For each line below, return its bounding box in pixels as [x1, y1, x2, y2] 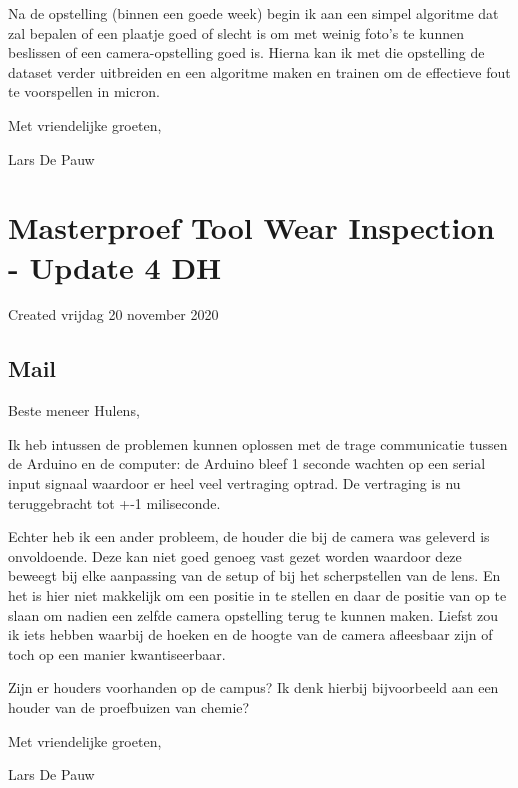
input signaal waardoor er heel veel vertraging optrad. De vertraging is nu [8, 473, 461, 494]
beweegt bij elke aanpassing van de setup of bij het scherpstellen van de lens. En [8, 565, 501, 586]
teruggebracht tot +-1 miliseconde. [8, 492, 221, 513]
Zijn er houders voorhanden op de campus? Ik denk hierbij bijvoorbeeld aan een [8, 677, 499, 698]
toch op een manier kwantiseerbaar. [8, 643, 226, 664]
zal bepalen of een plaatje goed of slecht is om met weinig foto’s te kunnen [8, 22, 464, 43]
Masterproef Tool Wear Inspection [8, 207, 495, 248]
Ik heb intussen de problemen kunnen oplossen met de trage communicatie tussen [8, 433, 508, 454]
